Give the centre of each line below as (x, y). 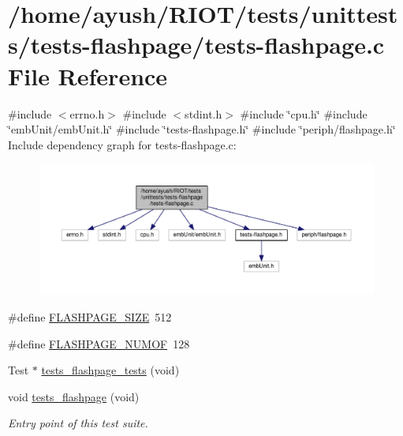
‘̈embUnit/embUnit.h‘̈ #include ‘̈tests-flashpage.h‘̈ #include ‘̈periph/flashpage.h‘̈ (202, 129)
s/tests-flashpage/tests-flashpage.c (196, 45)
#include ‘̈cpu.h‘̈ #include (304, 113)
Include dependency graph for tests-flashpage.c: (122, 144)
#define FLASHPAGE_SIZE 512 (90, 316)
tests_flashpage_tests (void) (110, 370)
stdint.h (203, 113)
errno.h (87, 113)
